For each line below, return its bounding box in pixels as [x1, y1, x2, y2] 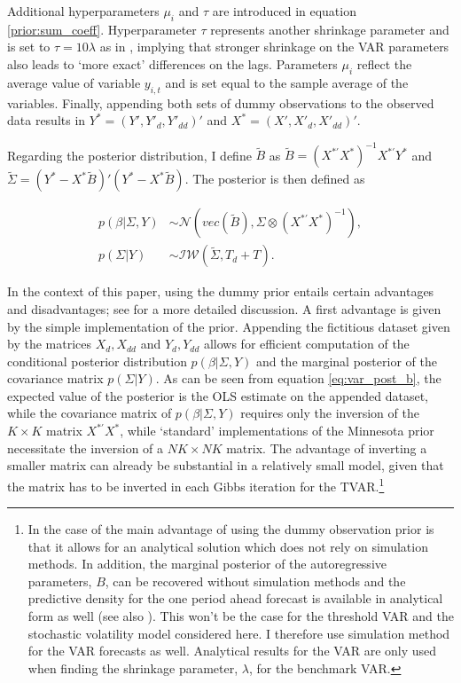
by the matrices [7, 334, 91, 353]
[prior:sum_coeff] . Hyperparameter [7, 20, 197, 38]
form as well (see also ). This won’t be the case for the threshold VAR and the [27, 607, 455, 625]
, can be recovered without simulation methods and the [105, 571, 406, 590]
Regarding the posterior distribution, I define [7, 145, 252, 164]
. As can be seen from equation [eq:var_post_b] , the [155, 369, 441, 388]
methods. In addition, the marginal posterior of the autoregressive [27, 554, 387, 573]
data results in [7, 111, 86, 130]
